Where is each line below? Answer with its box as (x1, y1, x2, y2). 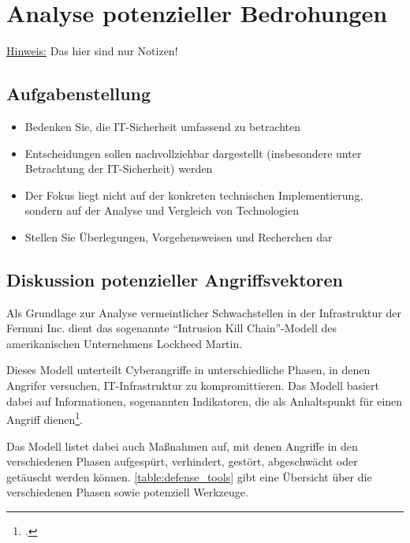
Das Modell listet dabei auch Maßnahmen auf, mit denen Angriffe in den (6, 437, 358, 454)
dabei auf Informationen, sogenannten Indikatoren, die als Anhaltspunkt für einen (6, 392, 403, 409)
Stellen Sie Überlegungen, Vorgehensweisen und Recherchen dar (24, 228, 333, 245)
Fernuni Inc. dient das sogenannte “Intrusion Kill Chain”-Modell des (6, 320, 337, 336)
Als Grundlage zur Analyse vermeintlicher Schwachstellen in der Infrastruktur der (6, 304, 401, 320)
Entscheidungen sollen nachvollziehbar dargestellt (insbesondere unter (24, 144, 362, 161)
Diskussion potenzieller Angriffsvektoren (6, 267, 344, 291)
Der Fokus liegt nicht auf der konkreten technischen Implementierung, (24, 186, 363, 203)
